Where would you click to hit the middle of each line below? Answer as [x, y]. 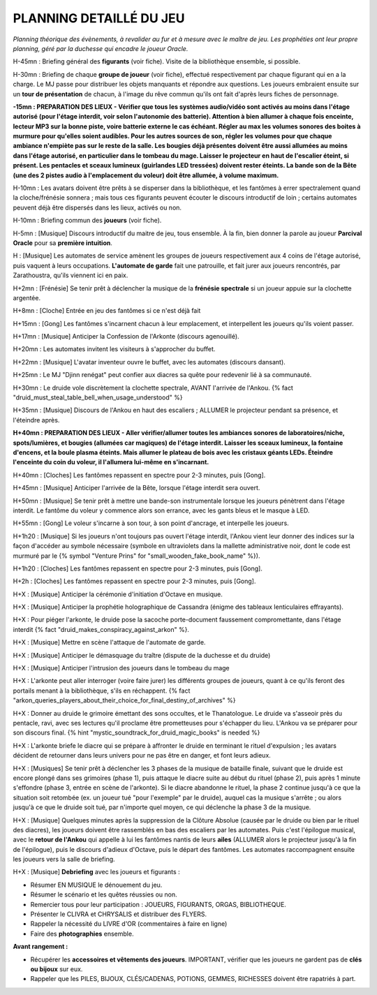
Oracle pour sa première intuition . [63, 243]
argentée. [27, 297]
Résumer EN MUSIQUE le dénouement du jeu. [96, 885]
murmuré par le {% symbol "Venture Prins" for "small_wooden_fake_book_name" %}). [136, 556]
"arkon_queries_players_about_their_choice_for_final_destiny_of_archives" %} [124, 700]
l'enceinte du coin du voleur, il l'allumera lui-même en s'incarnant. [111, 462]
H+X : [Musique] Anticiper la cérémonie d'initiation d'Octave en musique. [118, 594]
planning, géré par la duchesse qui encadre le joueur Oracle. [101, 48]
